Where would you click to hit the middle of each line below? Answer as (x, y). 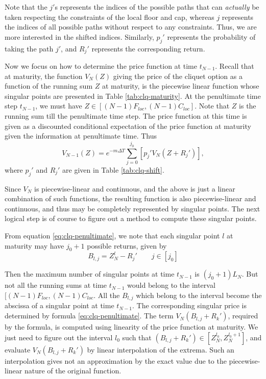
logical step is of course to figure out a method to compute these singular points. (131, 218)
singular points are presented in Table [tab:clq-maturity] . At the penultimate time (133, 96)
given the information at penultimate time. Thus (81, 136)
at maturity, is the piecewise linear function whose (180, 86)
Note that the (26, 7)
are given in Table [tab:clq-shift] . (113, 169)
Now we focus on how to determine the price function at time (101, 66)
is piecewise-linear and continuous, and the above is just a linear (135, 188)
